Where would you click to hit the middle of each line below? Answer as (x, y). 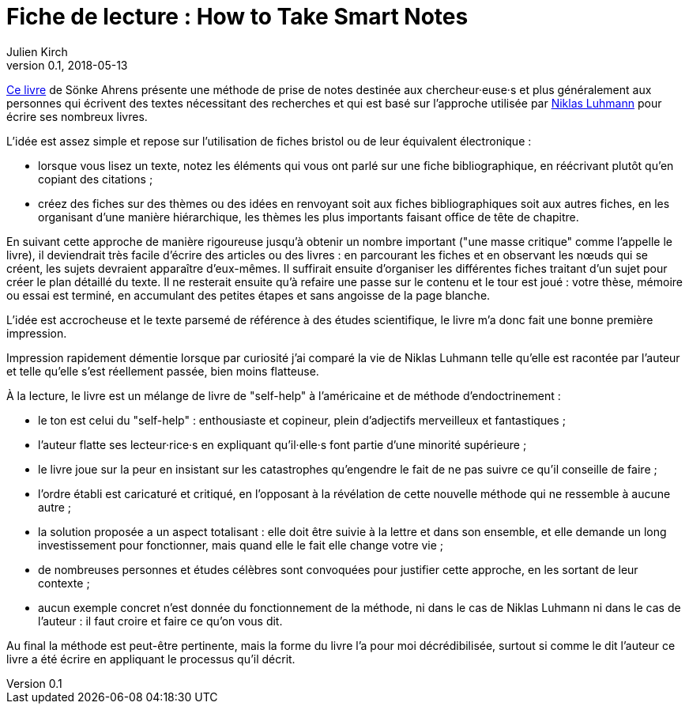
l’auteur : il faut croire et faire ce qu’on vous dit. (160, 621)
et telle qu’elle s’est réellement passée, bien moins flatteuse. (163, 371)
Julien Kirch (37, 51)
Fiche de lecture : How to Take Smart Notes (237, 17)
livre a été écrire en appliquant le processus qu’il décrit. (151, 659)
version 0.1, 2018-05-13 (67, 65)
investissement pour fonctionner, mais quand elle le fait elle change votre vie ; (241, 545)
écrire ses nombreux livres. (77, 116)
